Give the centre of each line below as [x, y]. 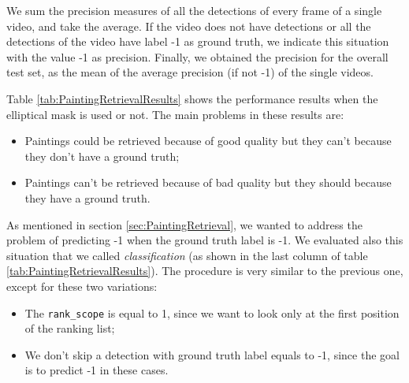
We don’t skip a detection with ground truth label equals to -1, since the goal [212, 354]
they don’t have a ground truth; [102, 156]
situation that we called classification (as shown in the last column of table [187, 255]
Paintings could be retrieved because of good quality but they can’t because [208, 141]
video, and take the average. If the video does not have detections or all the [189, 26]
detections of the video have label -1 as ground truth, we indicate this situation [198, 41]
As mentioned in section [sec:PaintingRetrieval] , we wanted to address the [184, 224]
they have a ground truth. [87, 197]
